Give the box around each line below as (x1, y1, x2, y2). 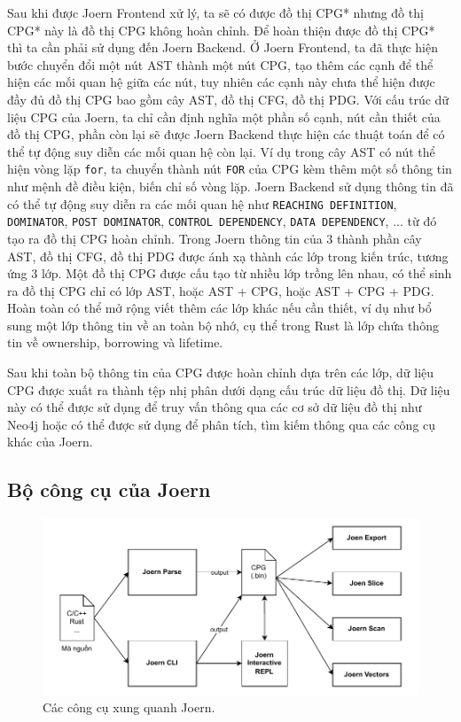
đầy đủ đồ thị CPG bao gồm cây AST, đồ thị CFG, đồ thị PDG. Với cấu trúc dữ (7, 89, 449, 108)
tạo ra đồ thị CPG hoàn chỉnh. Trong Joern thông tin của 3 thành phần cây (7, 229, 422, 247)
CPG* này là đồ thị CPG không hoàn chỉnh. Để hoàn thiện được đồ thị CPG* (7, 20, 435, 39)
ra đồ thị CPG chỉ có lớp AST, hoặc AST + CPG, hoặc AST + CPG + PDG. (7, 281, 434, 299)
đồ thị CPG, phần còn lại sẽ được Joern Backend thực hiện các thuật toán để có (7, 125, 445, 144)
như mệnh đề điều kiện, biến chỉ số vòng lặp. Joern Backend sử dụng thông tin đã (7, 177, 454, 195)
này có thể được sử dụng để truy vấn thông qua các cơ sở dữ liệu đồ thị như (7, 398, 422, 416)
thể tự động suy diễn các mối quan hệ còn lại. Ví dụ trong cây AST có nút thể (7, 142, 435, 160)
